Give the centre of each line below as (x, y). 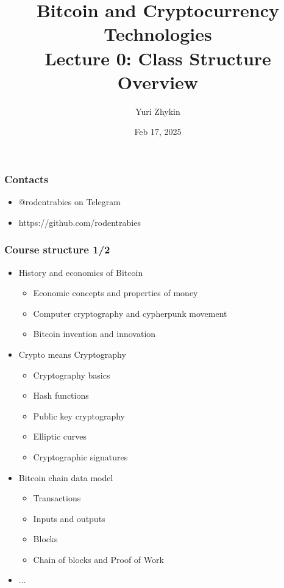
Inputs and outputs (69, 518)
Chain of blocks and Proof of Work (98, 559)
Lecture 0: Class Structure (158, 58)
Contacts (27, 179)
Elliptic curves (60, 436)
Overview (158, 82)
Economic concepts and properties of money (115, 293)
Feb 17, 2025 (158, 132)
